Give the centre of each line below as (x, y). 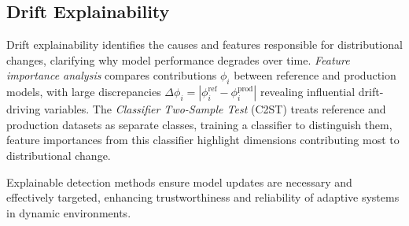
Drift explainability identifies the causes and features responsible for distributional (204, 44)
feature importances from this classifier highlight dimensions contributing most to (203, 140)
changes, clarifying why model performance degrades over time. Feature (178, 59)
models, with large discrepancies (84, 92)
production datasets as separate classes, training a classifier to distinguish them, (199, 124)
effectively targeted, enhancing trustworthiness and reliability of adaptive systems (203, 197)
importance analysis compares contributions (112, 75)
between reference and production (315, 75)
